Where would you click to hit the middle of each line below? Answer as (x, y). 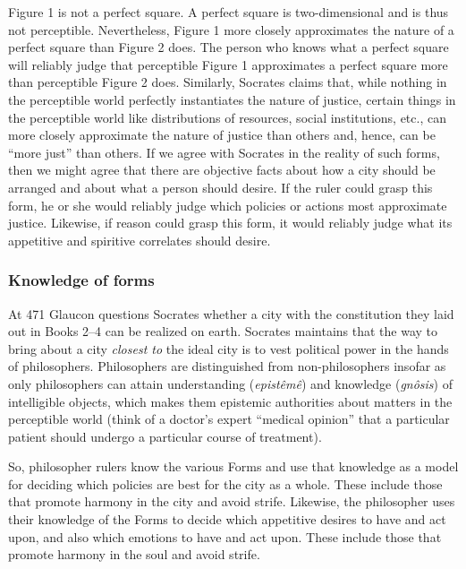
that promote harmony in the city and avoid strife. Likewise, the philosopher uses (232, 501)
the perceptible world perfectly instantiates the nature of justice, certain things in (232, 99)
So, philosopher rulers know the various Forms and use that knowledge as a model (233, 466)
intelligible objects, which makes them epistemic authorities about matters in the (230, 401)
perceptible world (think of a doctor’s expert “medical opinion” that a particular (229, 419)
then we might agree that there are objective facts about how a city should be (222, 170)
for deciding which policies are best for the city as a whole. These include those (225, 483)
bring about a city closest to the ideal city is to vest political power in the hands (229, 348)
